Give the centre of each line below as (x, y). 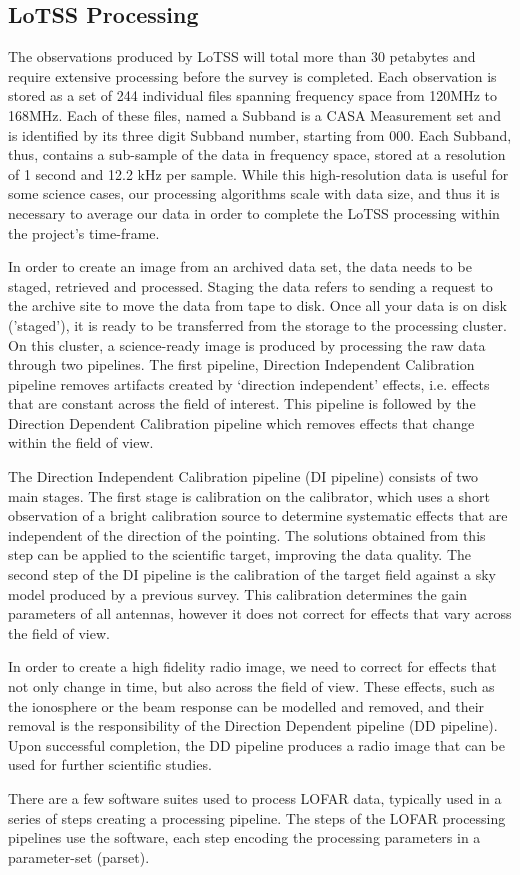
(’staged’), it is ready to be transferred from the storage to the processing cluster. (257, 324)
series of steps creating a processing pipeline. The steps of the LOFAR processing (257, 817)
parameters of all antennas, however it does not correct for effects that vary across (260, 613)
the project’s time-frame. (84, 232)
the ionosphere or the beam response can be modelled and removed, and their (246, 705)
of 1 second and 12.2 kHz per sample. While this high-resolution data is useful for (258, 173)
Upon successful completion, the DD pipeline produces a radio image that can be (256, 744)
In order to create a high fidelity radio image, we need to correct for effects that (252, 666)
